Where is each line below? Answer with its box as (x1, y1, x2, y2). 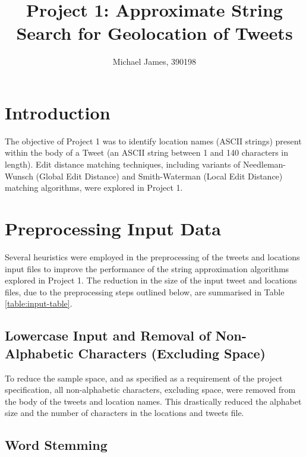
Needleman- (243, 158, 286, 171)
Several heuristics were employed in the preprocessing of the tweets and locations (5, 250, 300, 263)
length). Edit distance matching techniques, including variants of (5, 158, 241, 171)
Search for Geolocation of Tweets (16, 21, 293, 45)
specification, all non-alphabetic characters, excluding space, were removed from (5, 383, 296, 396)
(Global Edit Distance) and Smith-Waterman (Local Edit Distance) (36, 169, 283, 182)
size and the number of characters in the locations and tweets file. (5, 406, 244, 419)
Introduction (5, 100, 111, 124)
